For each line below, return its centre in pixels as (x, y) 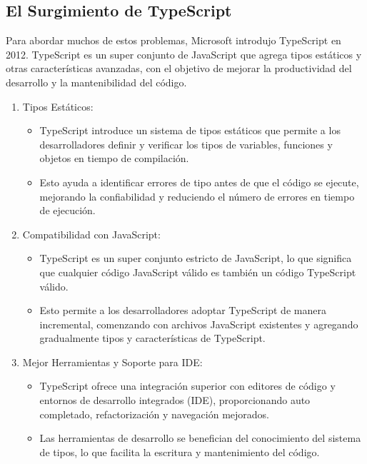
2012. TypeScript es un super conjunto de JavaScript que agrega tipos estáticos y (184, 54)
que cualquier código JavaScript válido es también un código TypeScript (198, 272)
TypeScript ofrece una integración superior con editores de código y (187, 386)
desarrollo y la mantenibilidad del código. (96, 82)
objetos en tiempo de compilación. (114, 158)
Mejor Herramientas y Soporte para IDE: (112, 362)
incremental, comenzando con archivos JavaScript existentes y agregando (199, 324)
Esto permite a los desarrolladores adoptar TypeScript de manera (183, 310)
